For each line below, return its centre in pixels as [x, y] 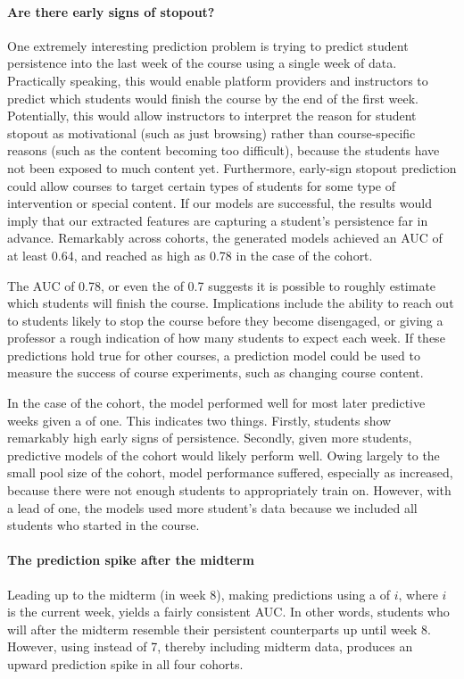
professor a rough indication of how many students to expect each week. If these [226, 338]
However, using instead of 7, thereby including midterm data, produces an [210, 646]
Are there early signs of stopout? [111, 11]
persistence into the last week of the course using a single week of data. [202, 63]
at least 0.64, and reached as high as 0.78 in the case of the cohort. [190, 255]
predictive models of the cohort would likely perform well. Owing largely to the [224, 455]
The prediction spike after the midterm [131, 560]
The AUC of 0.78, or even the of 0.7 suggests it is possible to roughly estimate [222, 285]
